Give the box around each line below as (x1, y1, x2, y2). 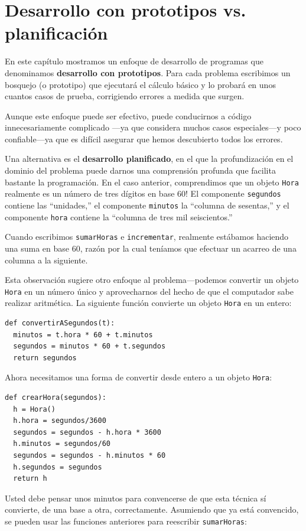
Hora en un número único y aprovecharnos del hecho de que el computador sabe (5, 285, 294, 297)
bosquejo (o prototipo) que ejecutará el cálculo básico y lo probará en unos (5, 78, 276, 90)
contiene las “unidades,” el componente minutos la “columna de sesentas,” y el (5, 198, 289, 211)
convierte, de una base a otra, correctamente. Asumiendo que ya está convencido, (5, 503, 299, 516)
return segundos (13, 353, 77, 362)
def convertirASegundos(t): (5, 319, 115, 328)
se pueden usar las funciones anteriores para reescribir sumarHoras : (5, 515, 247, 527)
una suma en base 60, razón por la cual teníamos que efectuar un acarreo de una (5, 242, 297, 254)
